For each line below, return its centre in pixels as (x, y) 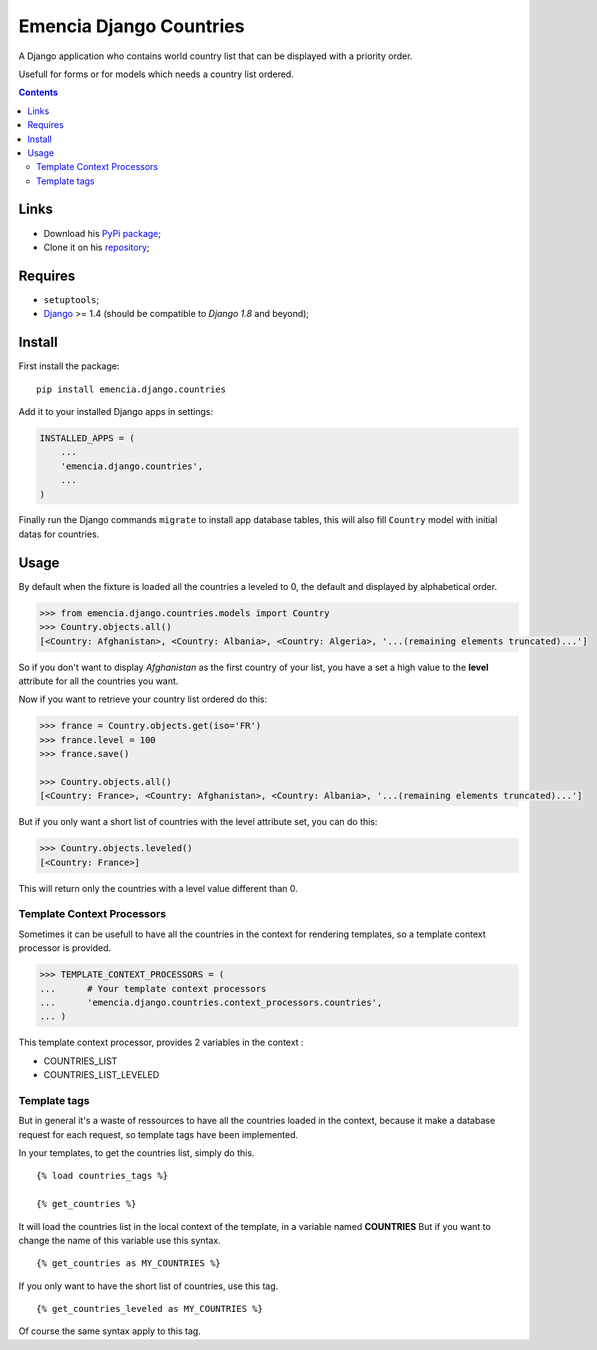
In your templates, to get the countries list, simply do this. (136, 1152)
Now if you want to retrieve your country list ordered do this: (143, 699)
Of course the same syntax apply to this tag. (110, 1331)
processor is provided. (65, 948)
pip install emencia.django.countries (131, 389)
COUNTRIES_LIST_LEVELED (101, 1075)
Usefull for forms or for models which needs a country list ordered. (156, 74)
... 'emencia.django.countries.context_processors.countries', (211, 1002)
